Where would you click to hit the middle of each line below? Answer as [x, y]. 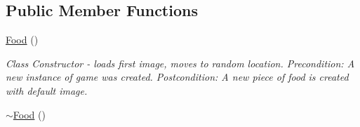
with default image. [47, 90]
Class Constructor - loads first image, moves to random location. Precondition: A [180, 63]
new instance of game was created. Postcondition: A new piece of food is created [177, 77]
